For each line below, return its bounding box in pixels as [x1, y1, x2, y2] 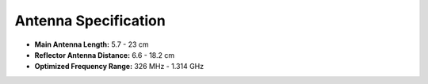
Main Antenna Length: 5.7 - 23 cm [34, 40, 150, 49]
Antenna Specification [14, 12, 166, 29]
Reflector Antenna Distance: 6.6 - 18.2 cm [34, 50, 174, 59]
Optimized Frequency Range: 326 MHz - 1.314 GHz [34, 62, 204, 71]
